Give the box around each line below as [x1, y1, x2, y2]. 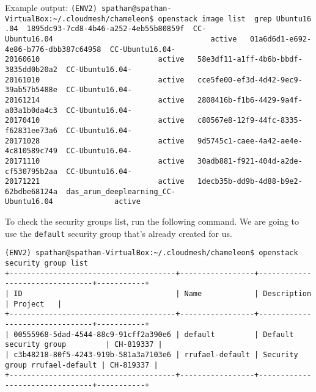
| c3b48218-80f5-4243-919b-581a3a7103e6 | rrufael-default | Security [5, 350, 298, 359]
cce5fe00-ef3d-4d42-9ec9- [197, 75, 303, 84]
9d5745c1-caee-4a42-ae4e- [197, 136, 303, 145]
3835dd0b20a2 [5, 65, 57, 74]
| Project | [5, 299, 62, 308]
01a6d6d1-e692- [249, 34, 312, 43]
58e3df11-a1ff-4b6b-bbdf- [197, 55, 303, 64]
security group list [5, 259, 89, 268]
